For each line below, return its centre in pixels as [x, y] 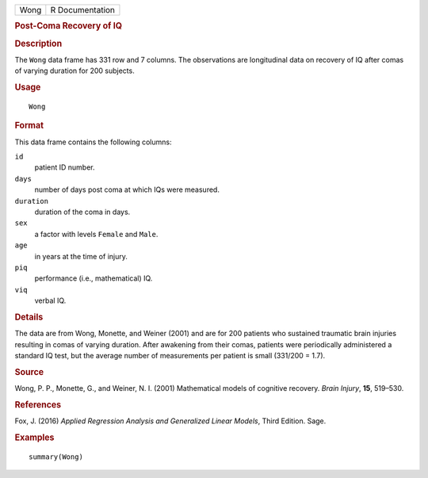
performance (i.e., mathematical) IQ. [94, 278]
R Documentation [82, 10]
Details [29, 317]
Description [38, 44]
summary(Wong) [56, 457]
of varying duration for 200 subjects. [75, 71]
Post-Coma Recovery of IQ [69, 26]
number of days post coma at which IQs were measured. [127, 189]
